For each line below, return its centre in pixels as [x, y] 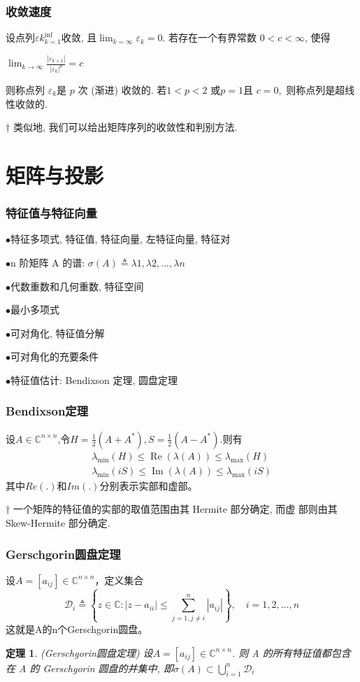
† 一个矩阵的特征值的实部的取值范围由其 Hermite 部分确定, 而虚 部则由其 [172, 509]
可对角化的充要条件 [55, 356]
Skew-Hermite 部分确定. [58, 523]
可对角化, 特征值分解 [58, 333]
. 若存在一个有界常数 [210, 37]
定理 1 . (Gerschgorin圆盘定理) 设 [79, 652]
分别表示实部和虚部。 [149, 485]
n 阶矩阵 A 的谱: [48, 262]
